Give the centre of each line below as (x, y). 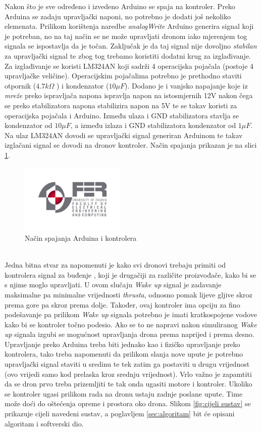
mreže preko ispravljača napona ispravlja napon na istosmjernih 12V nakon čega (129, 95)
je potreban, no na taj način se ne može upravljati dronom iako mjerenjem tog (126, 36)
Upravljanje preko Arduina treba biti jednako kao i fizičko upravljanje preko (122, 344)
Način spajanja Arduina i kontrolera (81, 237)
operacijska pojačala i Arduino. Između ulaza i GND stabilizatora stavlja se (122, 115)
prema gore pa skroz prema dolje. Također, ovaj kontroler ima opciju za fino (122, 304)
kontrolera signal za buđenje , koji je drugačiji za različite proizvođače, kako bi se (130, 274)
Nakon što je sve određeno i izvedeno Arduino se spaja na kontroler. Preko (120, 6)
